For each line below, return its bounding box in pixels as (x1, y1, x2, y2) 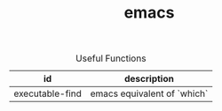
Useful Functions (75, 52, 147, 64)
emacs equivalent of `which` (90, 87, 209, 100)
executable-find (13, 87, 82, 100)
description (123, 73, 175, 85)
